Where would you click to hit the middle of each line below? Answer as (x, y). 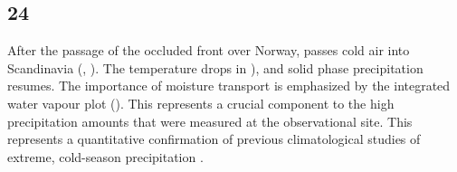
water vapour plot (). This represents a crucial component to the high (201, 103)
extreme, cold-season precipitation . (105, 156)
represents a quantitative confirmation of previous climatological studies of (214, 139)
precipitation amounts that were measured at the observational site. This (210, 121)
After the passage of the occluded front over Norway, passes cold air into (209, 50)
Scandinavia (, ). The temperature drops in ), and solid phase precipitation (215, 67)
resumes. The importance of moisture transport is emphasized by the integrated (229, 86)
